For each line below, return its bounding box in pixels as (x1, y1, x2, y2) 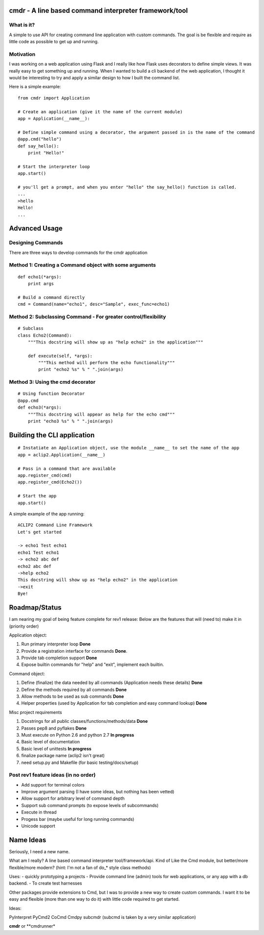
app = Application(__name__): (18, 116, 90, 122)
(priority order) (9, 623, 39, 629)
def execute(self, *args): (27, 353, 93, 359)
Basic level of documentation (21, 739, 80, 745)
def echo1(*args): (18, 274, 62, 279)
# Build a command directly (18, 295, 85, 300)
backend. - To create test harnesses (9, 880, 83, 886)
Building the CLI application (9, 431, 95, 439)
